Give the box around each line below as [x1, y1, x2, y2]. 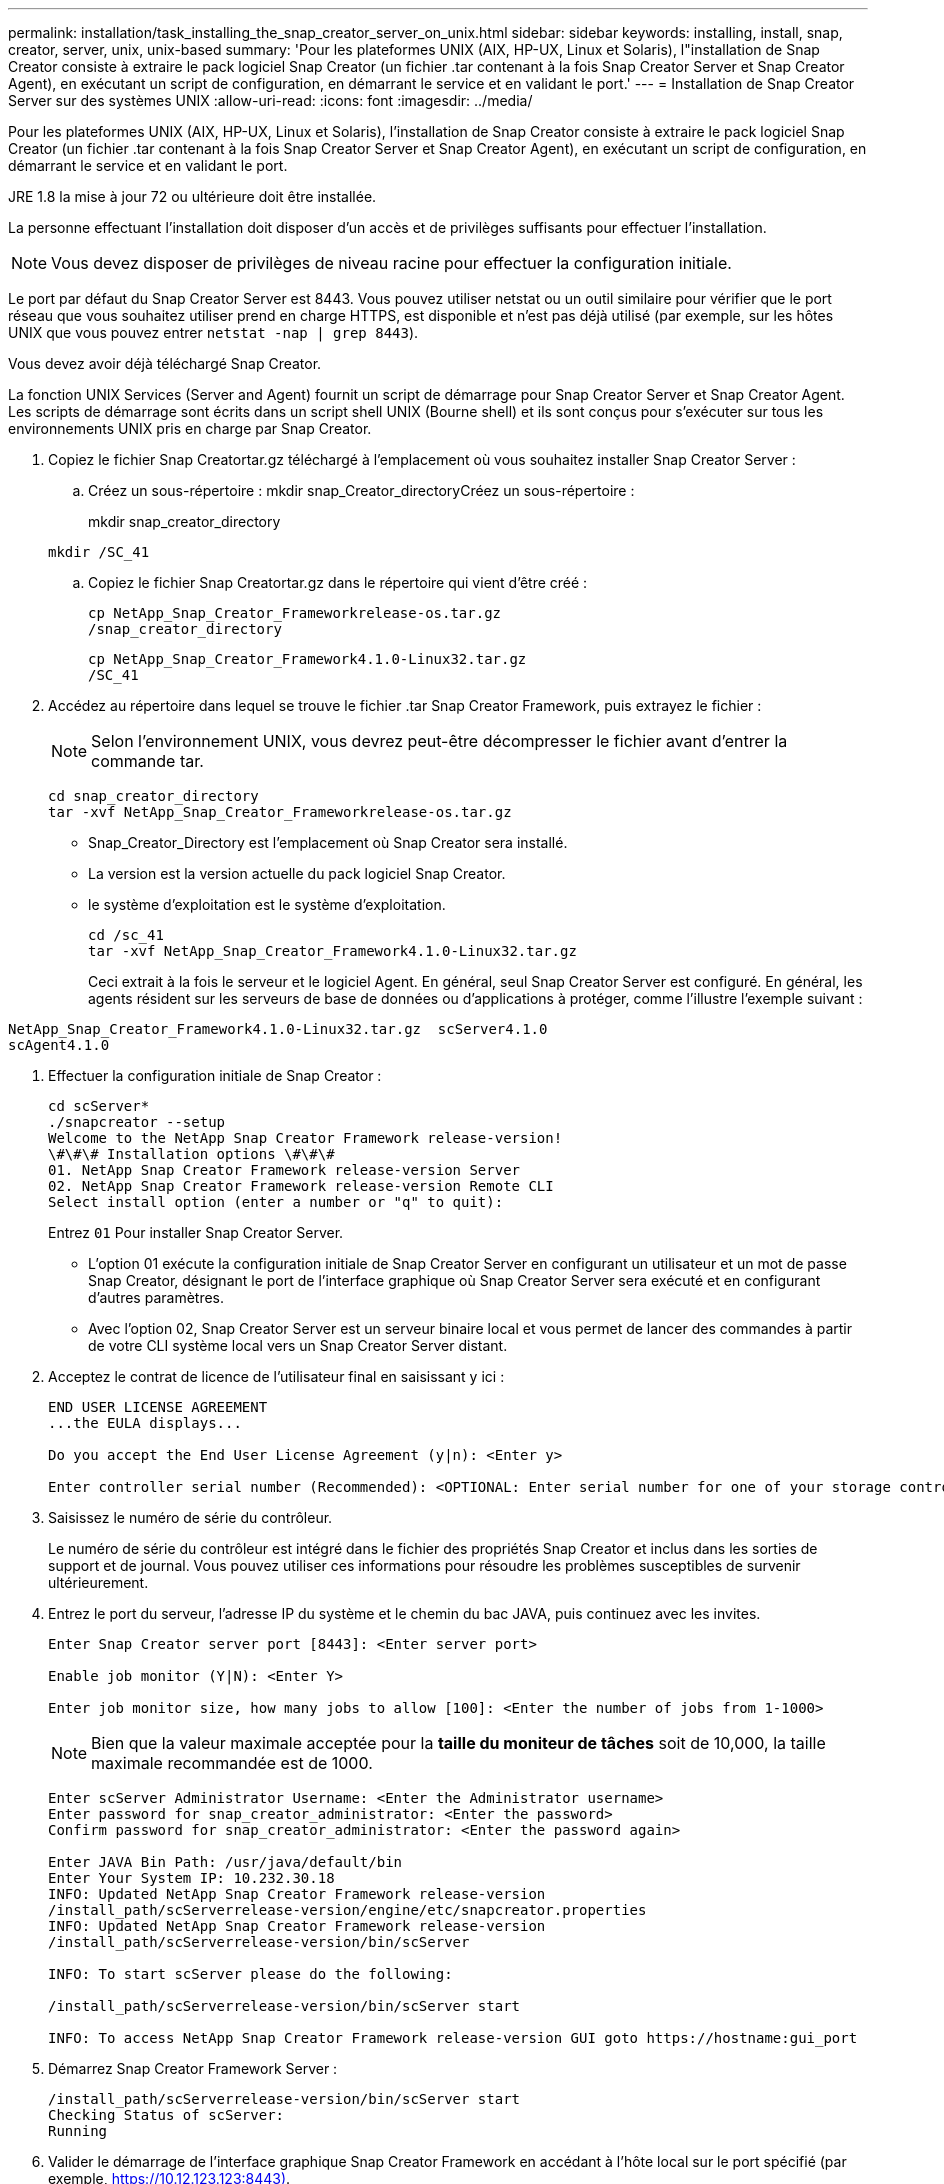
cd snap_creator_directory [48, 788, 259, 804]
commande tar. [91, 751, 204, 771]
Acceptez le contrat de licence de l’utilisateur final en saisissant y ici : [48, 1368, 505, 1385]
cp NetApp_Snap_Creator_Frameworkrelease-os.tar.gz [88, 605, 502, 621]
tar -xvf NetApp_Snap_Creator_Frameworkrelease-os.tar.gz [48, 804, 512, 820]
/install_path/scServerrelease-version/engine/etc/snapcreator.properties [48, 1902, 647, 1918]
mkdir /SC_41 [48, 544, 150, 560]
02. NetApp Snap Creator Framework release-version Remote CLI [48, 1178, 554, 1194]
